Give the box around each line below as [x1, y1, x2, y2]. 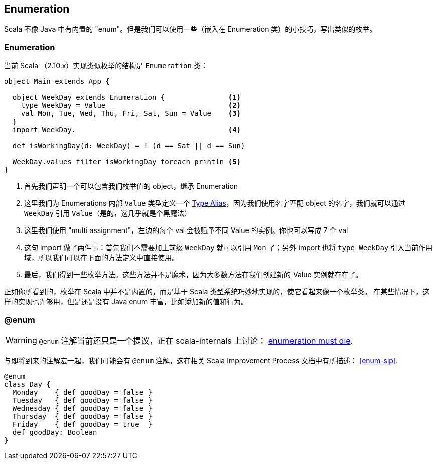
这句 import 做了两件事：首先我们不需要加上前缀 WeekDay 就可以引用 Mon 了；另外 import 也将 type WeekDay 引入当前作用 [24, 243, 433, 252]
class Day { [4, 380, 51, 388]
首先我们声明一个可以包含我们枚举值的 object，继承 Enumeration [24, 182, 238, 191]
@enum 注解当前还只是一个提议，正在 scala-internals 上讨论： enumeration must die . [39, 335, 353, 346]
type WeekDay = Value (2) [21, 101, 241, 110]
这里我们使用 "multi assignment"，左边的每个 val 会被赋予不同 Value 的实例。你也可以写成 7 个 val [24, 226, 348, 235]
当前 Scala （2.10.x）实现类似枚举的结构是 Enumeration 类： [4, 61, 208, 70]
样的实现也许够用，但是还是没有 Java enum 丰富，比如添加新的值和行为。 [4, 297, 248, 306]
